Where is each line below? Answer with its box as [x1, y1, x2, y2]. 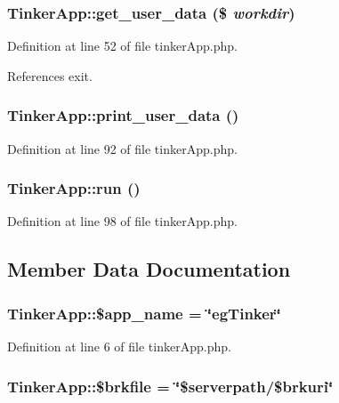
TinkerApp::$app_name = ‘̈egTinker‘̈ [7, 302, 281, 324]
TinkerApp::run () [7, 177, 141, 199]
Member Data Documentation [7, 255, 291, 283]
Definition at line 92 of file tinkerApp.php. [7, 139, 238, 157]
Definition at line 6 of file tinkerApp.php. [7, 337, 231, 356]
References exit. [7, 66, 93, 85]
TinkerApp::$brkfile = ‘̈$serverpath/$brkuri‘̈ [7, 375, 334, 397]
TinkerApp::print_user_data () [7, 104, 239, 126]
